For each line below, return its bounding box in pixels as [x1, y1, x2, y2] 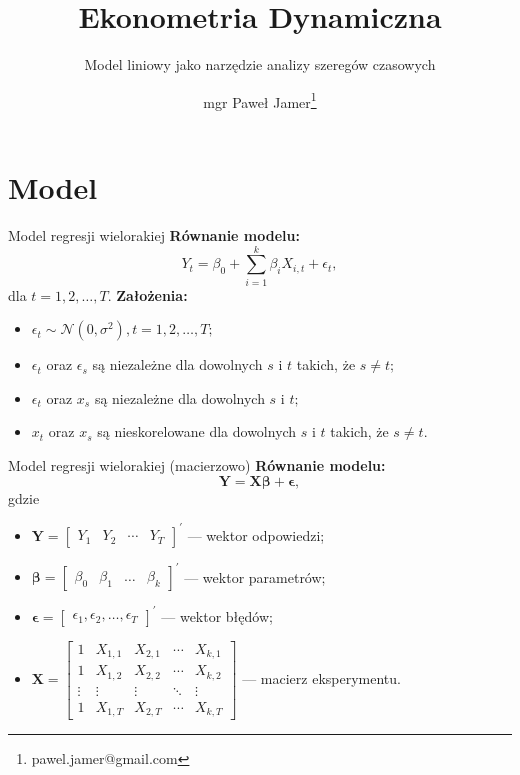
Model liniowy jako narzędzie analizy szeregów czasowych [84, 54, 436, 75]
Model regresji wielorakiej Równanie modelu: [8, 224, 300, 245]
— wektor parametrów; [184, 566, 326, 587]
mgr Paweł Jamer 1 [203, 88, 317, 112]
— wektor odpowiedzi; [187, 524, 325, 545]
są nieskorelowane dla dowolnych [97, 421, 297, 442]
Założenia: [116, 284, 188, 305]
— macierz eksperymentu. [242, 667, 401, 688]
